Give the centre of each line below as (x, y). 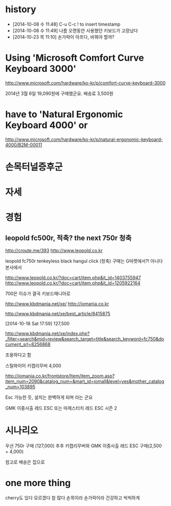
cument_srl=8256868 (28, 344)
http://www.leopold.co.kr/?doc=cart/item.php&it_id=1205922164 (73, 283)
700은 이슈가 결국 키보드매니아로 (38, 294)
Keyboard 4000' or (47, 125)
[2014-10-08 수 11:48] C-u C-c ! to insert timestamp (66, 24)
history (21, 9)
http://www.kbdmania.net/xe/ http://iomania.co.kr (57, 304)
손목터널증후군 (34, 167)
